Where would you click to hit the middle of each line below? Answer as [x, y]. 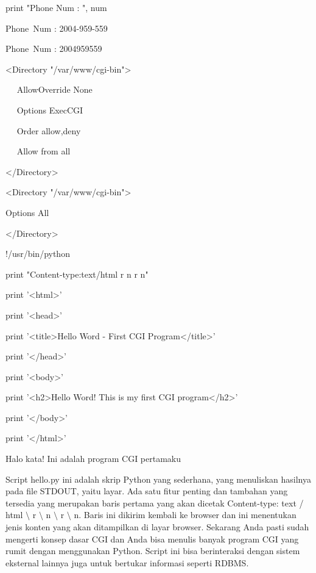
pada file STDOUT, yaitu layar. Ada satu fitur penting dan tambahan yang [147, 491]
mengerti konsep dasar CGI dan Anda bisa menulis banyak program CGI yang [152, 539]
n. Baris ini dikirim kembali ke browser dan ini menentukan [185, 515]
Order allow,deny [49, 130]
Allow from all [44, 151]
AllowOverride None [54, 89]
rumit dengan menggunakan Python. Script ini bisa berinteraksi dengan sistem [153, 551]
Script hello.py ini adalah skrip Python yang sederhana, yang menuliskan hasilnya [158, 479]
